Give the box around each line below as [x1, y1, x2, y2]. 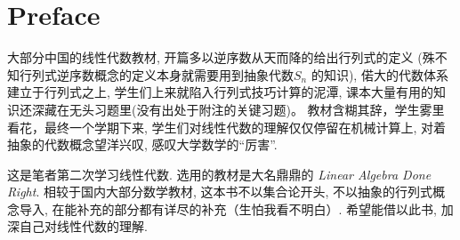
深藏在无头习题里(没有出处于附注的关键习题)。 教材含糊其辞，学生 [31, 100, 420, 118]
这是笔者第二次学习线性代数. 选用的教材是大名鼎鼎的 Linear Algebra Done [7, 164, 432, 183]
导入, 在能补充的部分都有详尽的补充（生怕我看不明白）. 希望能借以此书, [19, 199, 437, 218]
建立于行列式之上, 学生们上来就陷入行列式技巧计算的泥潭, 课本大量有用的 [7, 83, 434, 101]
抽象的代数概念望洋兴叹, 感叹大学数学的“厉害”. [7, 135, 278, 154]
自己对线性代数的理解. [19, 217, 148, 236]
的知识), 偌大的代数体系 [311, 65, 448, 84]
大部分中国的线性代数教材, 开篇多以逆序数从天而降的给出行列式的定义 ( [7, 48, 423, 67]
